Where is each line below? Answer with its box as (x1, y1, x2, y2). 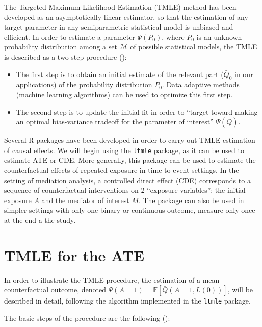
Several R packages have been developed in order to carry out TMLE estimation (4, 135, 255, 145)
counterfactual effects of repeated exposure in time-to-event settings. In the (4, 164, 239, 175)
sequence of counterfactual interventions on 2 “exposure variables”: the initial (4, 185, 246, 195)
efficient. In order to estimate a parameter (4, 31, 135, 42)
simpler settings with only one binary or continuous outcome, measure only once (4, 205, 255, 215)
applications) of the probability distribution (16, 79, 152, 90)
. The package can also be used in (138, 194, 244, 205)
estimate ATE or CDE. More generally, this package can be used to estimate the (4, 155, 256, 165)
